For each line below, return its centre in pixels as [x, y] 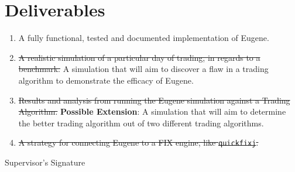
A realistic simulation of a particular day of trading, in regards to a [139, 57]
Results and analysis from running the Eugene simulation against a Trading [154, 100]
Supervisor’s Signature [45, 162]
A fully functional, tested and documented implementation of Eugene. [144, 38]
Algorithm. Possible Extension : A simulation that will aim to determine [152, 111]
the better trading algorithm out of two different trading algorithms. [141, 123]
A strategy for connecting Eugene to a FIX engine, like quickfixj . [138, 142]
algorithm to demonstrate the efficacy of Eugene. [106, 80]
